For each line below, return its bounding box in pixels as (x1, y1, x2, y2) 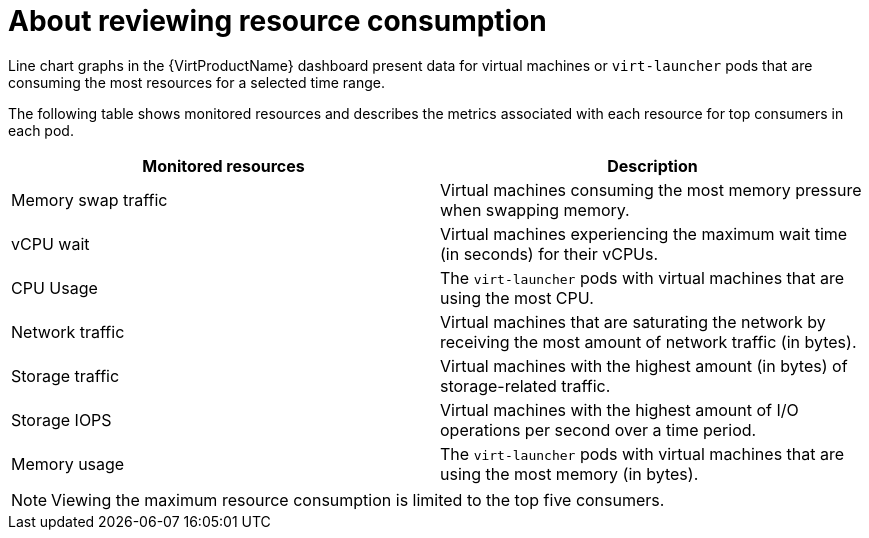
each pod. (8, 121, 74, 139)
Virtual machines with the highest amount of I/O (440, 399, 799, 420)
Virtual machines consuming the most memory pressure (440, 179, 862, 200)
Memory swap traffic (11, 189, 168, 210)
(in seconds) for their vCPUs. (440, 243, 659, 264)
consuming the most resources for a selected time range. (8, 73, 386, 91)
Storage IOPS (11, 409, 112, 430)
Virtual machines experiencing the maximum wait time (440, 223, 848, 244)
